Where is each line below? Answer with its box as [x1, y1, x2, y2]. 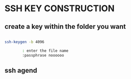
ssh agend [4, 66, 37, 75]
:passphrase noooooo [22, 53, 64, 58]
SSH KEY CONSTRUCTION [4, 3, 115, 14]
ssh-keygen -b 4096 [4, 39, 45, 44]
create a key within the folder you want [4, 22, 126, 31]
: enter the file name [22, 48, 69, 53]
